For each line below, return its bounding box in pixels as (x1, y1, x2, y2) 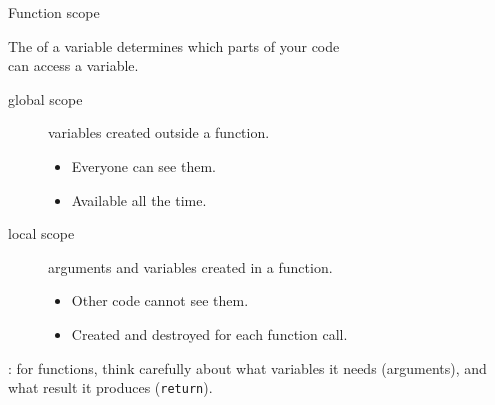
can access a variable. (8, 55, 139, 76)
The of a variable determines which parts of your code (8, 35, 340, 56)
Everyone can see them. (71, 155, 216, 176)
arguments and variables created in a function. (48, 256, 333, 277)
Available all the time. (71, 189, 207, 210)
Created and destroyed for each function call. (71, 323, 348, 344)
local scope (8, 223, 75, 244)
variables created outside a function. (48, 122, 270, 143)
